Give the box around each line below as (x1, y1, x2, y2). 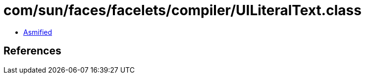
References (3, 45, 61, 57)
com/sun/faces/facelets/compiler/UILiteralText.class (3, 2, 362, 19)
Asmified (23, 27, 52, 36)
